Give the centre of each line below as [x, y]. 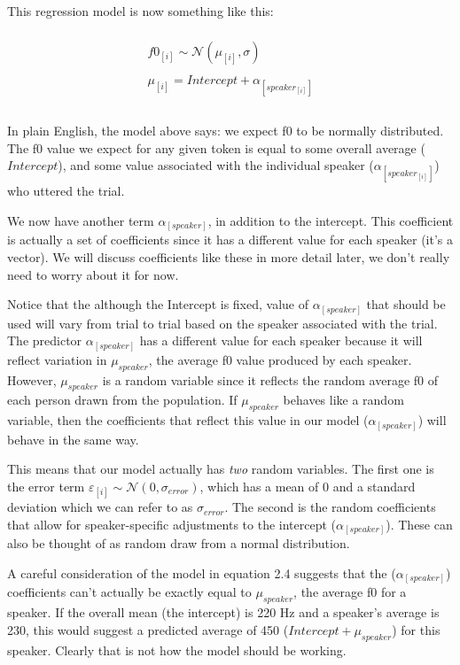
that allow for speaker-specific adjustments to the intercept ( [172, 524]
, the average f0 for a [350, 592]
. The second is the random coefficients [330, 507]
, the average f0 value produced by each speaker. [280, 359]
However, [32, 379]
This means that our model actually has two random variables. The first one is [221, 469]
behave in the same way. [73, 439]
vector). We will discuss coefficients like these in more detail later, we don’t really [229, 257]
